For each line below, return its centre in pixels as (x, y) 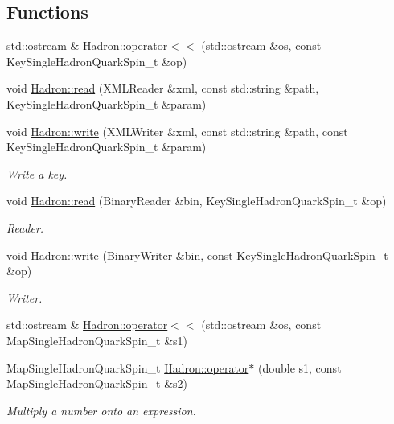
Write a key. (37, 173)
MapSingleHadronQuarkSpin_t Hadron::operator (128, 367)
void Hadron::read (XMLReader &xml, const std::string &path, (163, 88)
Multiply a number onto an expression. (101, 410)
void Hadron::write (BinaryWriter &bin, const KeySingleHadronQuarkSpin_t (197, 255)
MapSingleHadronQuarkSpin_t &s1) (97, 340)
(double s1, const (300, 367)
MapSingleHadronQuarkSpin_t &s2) (97, 383)
